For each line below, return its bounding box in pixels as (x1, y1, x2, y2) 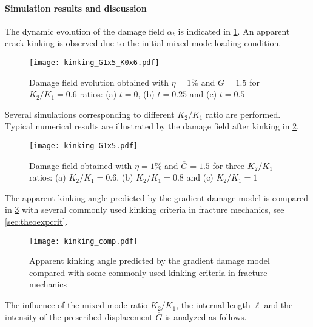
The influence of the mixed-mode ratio (5, 298, 148, 311)
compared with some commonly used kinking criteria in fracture (29, 266, 268, 278)
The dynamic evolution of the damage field (5, 24, 164, 37)
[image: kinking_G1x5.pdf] (29, 142, 138, 151)
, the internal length (176, 298, 251, 311)
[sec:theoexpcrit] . (5, 215, 68, 228)
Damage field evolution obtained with (29, 75, 169, 88)
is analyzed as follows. (165, 310, 247, 323)
